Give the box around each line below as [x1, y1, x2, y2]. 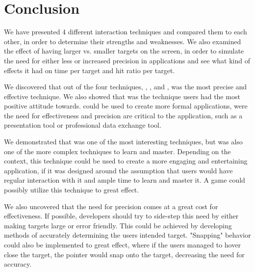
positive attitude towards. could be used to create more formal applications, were [4, 101, 248, 111]
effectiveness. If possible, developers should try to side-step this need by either [4, 211, 239, 221]
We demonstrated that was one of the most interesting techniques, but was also [4, 136, 243, 147]
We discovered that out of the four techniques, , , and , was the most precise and [4, 82, 247, 92]
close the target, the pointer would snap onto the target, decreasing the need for [4, 249, 245, 259]
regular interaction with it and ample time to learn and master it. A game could [4, 175, 245, 185]
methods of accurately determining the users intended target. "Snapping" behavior [4, 230, 251, 240]
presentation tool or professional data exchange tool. [4, 120, 161, 130]
